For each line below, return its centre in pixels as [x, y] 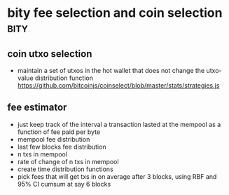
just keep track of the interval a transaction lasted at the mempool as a [119, 124]
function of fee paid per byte [59, 132]
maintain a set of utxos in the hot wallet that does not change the [111, 70]
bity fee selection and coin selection [115, 13]
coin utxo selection [50, 54]
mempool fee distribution [54, 139]
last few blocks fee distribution [62, 147]
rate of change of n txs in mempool [68, 161]
